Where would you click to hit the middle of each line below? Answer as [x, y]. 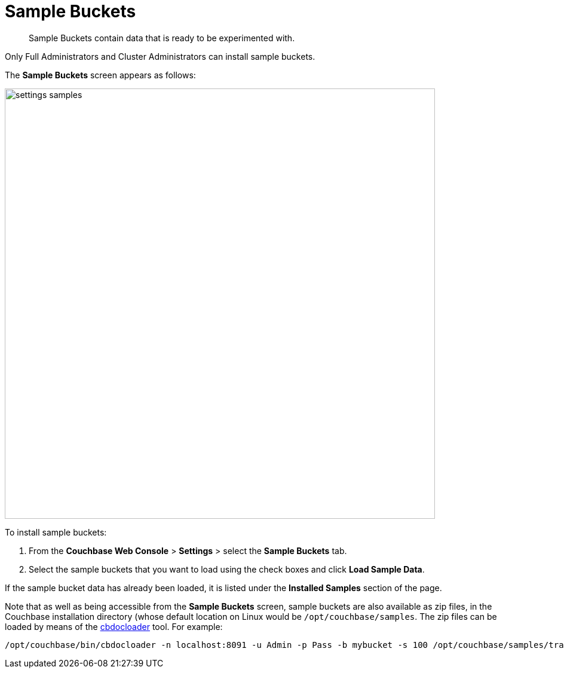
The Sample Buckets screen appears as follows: [100, 75]
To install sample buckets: [56, 532]
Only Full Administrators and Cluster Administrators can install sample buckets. [160, 56]
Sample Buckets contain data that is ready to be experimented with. [162, 38]
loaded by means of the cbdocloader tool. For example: [114, 626]
